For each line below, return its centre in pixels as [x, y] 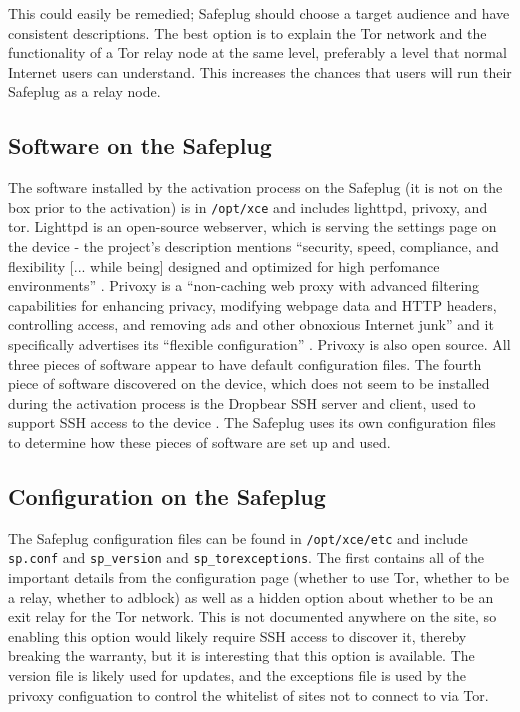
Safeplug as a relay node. [84, 91]
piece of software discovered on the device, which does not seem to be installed [249, 383]
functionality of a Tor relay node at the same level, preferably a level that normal [257, 52]
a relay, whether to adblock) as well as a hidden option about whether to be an [251, 596]
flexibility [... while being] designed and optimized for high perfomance [224, 265]
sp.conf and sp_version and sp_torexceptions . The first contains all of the [246, 557]
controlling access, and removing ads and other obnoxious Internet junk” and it [251, 324]
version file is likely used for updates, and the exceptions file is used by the [237, 675]
